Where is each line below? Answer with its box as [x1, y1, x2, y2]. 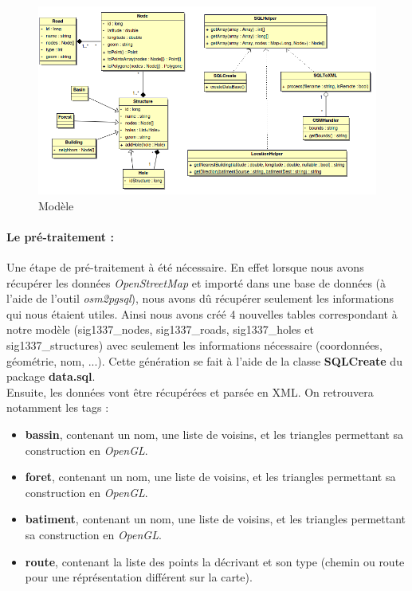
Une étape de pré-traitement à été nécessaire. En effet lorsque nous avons [6, 259, 364, 276]
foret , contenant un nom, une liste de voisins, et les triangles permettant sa [25, 468, 396, 485]
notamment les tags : [6, 399, 109, 416]
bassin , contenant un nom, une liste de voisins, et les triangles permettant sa [25, 425, 404, 442]
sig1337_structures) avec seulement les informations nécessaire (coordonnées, [6, 337, 383, 354]
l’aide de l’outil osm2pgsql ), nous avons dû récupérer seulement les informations [6, 290, 394, 307]
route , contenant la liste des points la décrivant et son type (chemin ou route [25, 553, 405, 569]
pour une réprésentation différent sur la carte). [25, 569, 253, 585]
